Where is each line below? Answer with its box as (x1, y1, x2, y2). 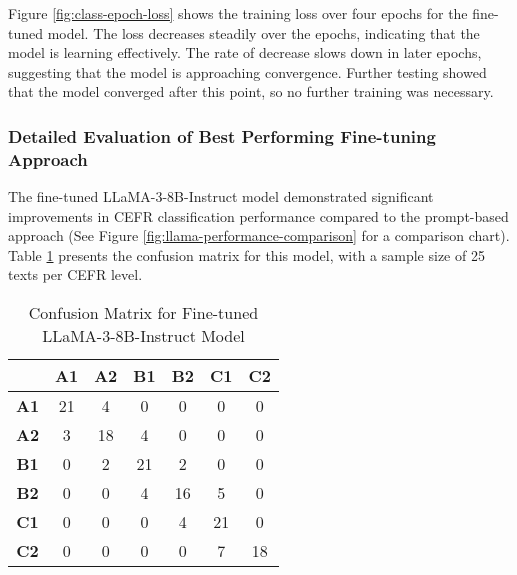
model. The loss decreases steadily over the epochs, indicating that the (47, 22, 480, 43)
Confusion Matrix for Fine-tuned (28, 301, 259, 325)
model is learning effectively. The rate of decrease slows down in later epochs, (8, 42, 482, 63)
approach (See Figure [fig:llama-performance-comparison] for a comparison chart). (8, 225, 510, 246)
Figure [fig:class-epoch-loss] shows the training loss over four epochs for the (8, 3, 468, 23)
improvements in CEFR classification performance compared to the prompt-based (8, 205, 509, 226)
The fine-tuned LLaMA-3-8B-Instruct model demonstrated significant (8, 186, 434, 207)
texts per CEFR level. (8, 264, 143, 285)
